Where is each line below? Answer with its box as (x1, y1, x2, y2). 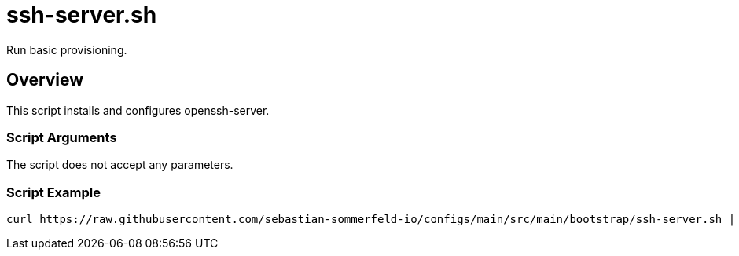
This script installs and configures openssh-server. (6, 103, 270, 117)
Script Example (6, 184, 101, 200)
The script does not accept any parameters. (6, 158, 233, 172)
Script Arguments (6, 129, 117, 145)
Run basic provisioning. (6, 42, 127, 57)
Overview (6, 70, 84, 90)
